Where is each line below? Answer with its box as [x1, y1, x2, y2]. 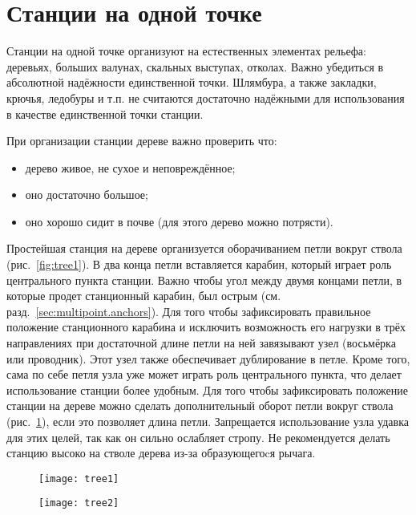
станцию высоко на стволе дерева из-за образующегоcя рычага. [6, 444, 316, 461]
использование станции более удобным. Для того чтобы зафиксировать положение [6, 381, 408, 398]
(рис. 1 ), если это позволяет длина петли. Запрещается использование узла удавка [6, 413, 409, 429]
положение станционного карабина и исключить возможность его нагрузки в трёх [6, 318, 406, 335]
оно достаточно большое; [25, 186, 148, 203]
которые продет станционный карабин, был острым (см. [6, 287, 281, 304]
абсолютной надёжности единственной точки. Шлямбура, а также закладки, [6, 74, 377, 91]
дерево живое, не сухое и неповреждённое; [25, 159, 236, 176]
